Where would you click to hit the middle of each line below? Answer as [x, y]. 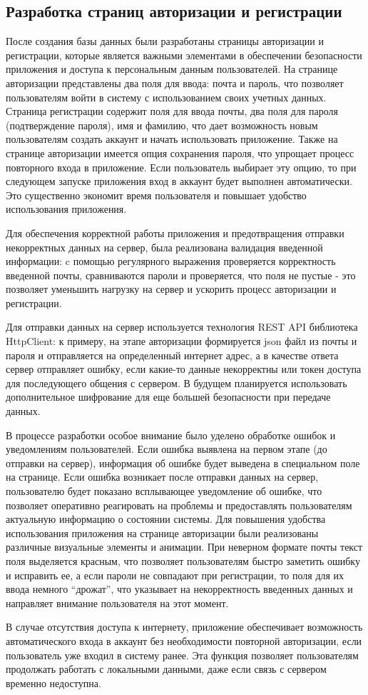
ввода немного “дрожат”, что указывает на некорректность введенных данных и [179, 589]
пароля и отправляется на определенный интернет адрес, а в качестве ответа [172, 355]
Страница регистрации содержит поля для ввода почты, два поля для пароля [172, 111]
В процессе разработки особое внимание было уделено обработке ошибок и [171, 435]
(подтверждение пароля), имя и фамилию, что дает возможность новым [162, 125]
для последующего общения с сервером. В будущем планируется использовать [177, 382]
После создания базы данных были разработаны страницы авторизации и [165, 41]
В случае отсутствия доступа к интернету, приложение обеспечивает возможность [184, 627]
